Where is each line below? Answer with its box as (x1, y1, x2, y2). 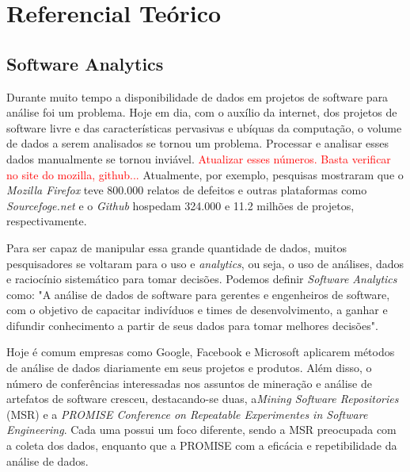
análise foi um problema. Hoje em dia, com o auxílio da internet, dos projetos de (6, 104, 397, 121)
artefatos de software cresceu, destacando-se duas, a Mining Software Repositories (6, 390, 399, 407)
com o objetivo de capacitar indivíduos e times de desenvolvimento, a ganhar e (6, 301, 388, 318)
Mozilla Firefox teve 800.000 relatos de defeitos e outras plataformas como (6, 182, 367, 198)
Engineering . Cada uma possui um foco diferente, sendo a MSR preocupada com (6, 421, 397, 438)
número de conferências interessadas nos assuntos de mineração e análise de (6, 374, 372, 391)
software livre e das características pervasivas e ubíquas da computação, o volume (6, 119, 402, 136)
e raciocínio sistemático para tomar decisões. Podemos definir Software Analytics (6, 271, 397, 287)
